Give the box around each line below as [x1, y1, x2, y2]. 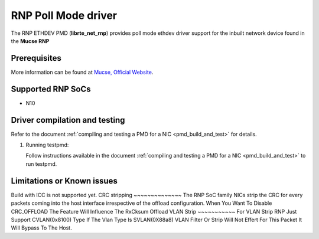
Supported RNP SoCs [11, 84, 91, 94]
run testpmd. [25, 160, 57, 168]
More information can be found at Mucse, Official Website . [11, 68, 154, 76]
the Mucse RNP [11, 37, 50, 44]
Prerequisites [11, 53, 61, 63]
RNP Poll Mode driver [11, 9, 118, 22]
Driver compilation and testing [11, 115, 125, 125]
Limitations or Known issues [11, 176, 118, 186]
